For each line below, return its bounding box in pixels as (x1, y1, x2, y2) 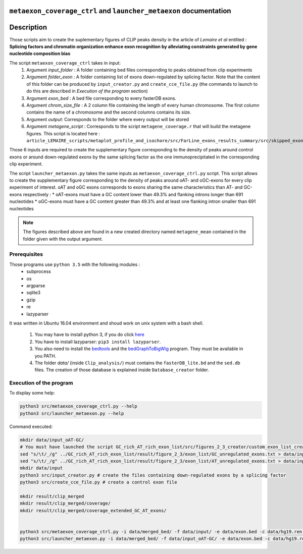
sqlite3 (26, 290, 40, 296)
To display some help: (9, 390, 55, 396)
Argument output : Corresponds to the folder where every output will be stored (26, 116, 189, 122)
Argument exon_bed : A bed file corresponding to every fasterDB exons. (26, 95, 177, 101)
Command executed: (9, 423, 53, 429)
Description (9, 23, 47, 32)
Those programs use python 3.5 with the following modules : (9, 261, 140, 267)
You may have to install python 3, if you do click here (34, 331, 145, 338)
